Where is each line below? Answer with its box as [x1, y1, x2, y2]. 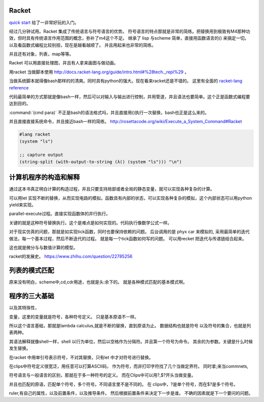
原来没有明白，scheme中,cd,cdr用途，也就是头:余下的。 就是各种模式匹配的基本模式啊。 [9, 279, 188, 285]
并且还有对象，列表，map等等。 [9, 51, 74, 57]
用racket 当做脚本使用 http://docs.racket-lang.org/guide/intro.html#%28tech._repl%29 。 [9, 69, 189, 75]
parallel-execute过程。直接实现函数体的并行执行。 [9, 211, 110, 217]
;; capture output [19, 152, 64, 158]
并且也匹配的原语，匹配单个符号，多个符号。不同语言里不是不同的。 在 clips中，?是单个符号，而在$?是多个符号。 [9, 381, 238, 387]
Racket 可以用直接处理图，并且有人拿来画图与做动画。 [9, 60, 118, 66]
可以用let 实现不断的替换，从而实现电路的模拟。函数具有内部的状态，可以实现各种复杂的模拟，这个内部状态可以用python [9, 195, 252, 201]
